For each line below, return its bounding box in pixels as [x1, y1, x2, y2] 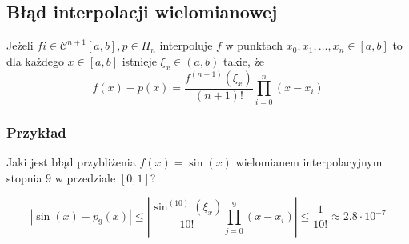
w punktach [225, 37, 283, 54]
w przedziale [54, 169, 116, 186]
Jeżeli [6, 37, 34, 54]
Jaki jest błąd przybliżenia [6, 154, 136, 170]
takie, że [223, 52, 264, 69]
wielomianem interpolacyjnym [235, 154, 383, 170]
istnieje [122, 52, 157, 69]
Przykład [6, 122, 66, 142]
